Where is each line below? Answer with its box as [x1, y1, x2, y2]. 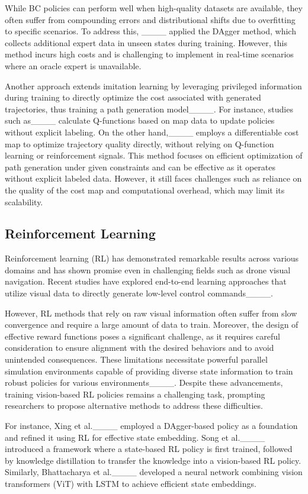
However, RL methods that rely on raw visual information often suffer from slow [5, 306, 297, 319]
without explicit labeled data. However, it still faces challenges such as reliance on [5, 172, 302, 185]
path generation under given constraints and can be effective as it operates [5, 160, 276, 173]
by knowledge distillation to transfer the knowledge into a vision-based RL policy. [5, 454, 301, 466]
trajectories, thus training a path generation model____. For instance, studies [5, 102, 293, 115]
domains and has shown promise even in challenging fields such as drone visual [5, 263, 291, 276]
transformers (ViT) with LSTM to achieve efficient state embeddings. [5, 477, 256, 489]
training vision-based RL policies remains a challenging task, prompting [5, 388, 265, 400]
